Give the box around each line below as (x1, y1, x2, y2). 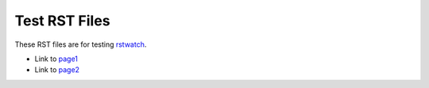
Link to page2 (34, 65, 79, 75)
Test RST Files (14, 12, 110, 29)
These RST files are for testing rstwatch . (14, 40, 147, 49)
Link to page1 (34, 54, 79, 63)
